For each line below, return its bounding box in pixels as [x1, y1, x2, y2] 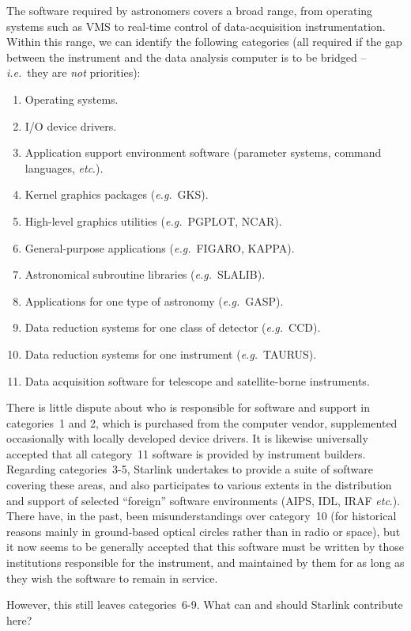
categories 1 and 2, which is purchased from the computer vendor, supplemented [6, 414, 398, 431]
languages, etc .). [25, 159, 104, 176]
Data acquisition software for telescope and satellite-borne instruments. [25, 372, 370, 389]
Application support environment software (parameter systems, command [25, 144, 382, 161]
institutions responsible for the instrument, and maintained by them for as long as [6, 554, 405, 571]
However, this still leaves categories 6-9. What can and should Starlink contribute [6, 596, 403, 613]
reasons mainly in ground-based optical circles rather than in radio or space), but [6, 523, 401, 539]
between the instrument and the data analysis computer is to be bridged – [6, 48, 367, 65]
